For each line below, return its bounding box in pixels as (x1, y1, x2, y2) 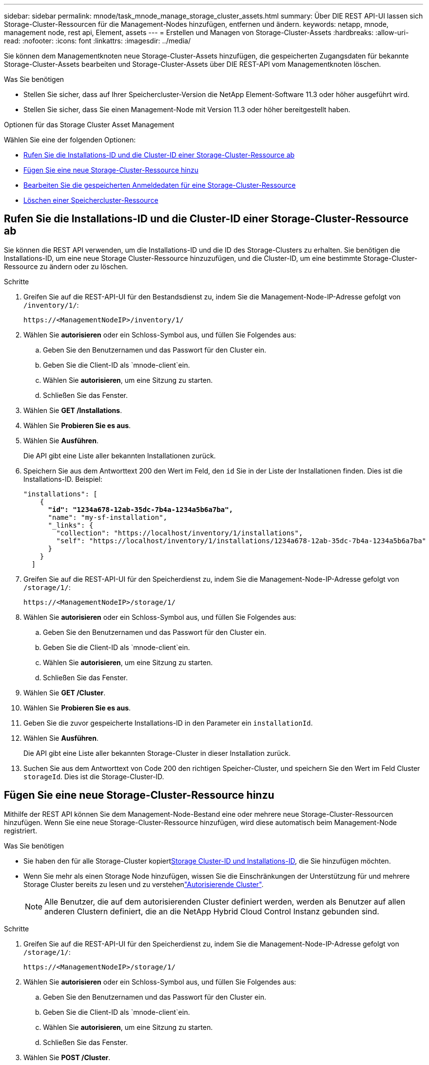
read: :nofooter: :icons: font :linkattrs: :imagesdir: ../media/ (4, 37, 191, 45)
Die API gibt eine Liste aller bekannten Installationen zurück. (23, 451, 216, 460)
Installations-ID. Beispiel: (23, 474, 102, 483)
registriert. (4, 826, 38, 835)
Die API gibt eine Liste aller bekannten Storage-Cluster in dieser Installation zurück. (23, 749, 291, 757)
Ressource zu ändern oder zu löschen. (4, 262, 128, 271)
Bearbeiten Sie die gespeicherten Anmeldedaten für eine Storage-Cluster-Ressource (23, 181, 296, 189)
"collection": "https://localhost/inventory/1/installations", (56, 529, 303, 537)
